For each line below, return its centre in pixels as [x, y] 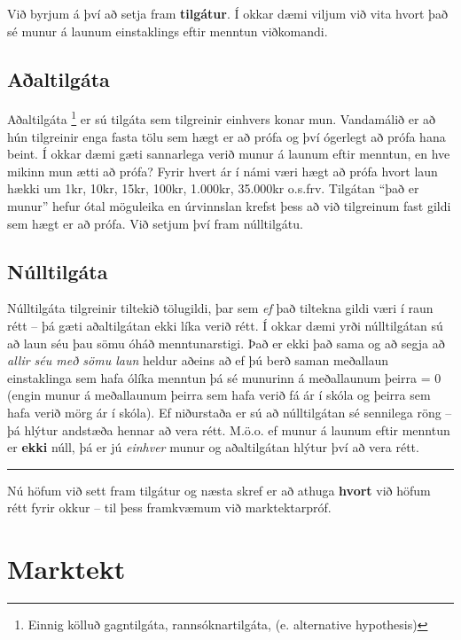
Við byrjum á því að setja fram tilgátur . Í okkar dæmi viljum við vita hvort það [227, 13]
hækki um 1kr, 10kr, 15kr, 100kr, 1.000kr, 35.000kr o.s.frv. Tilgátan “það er [213, 188]
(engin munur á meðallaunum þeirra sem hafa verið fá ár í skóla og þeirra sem [219, 395]
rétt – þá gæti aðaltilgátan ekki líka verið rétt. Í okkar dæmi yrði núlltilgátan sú [225, 325]
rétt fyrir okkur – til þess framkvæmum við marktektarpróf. [169, 507]
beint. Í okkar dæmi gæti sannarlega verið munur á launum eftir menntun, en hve [229, 154]
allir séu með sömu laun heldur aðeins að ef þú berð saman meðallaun [198, 360]
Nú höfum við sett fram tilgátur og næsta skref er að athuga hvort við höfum [219, 490]
